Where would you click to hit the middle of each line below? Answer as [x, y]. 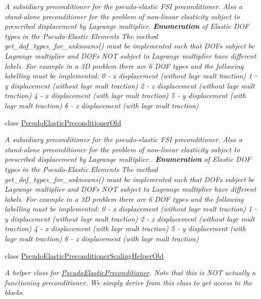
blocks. [15, 292]
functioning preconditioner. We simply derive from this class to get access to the [128, 282]
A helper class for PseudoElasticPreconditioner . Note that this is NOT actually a [130, 272]
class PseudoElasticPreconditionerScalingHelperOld [84, 255]
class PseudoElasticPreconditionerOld [63, 122]
